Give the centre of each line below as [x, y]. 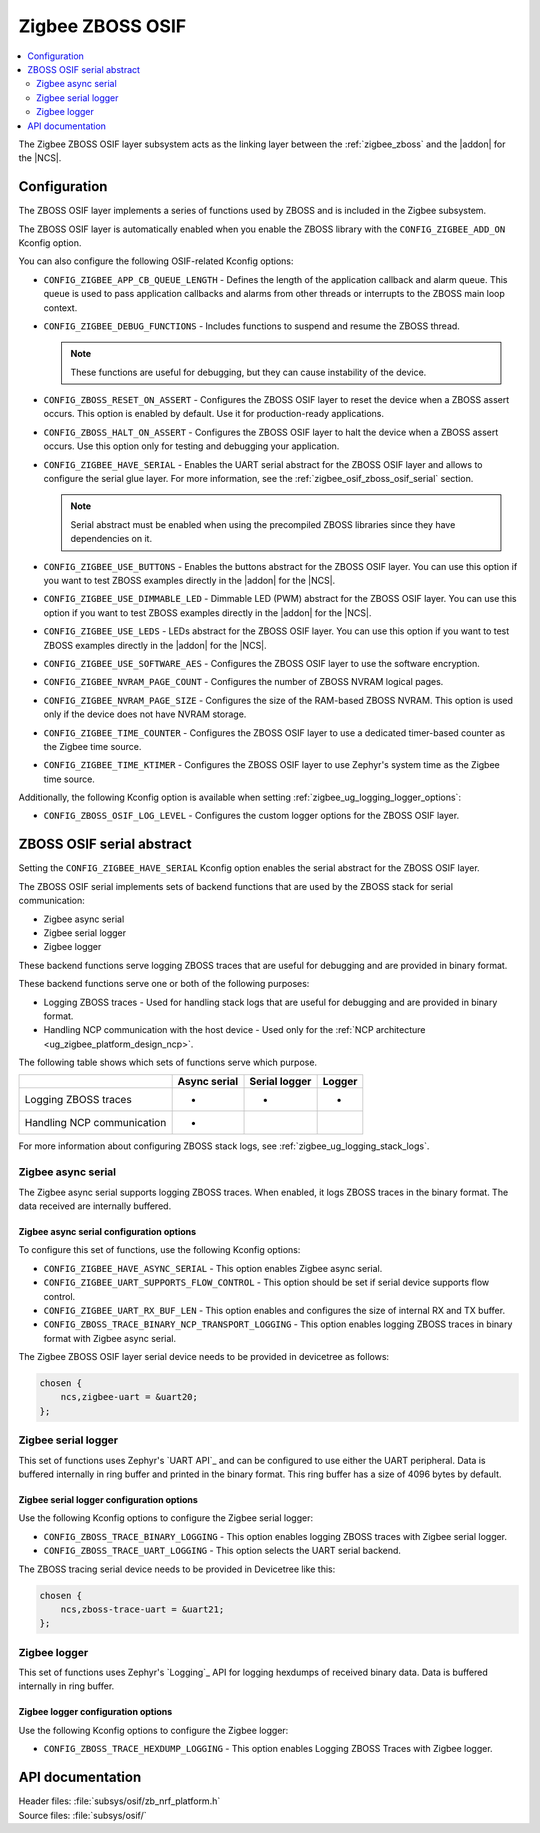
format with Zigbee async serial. [110, 1338]
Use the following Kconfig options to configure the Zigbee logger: [153, 1730]
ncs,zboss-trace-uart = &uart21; [142, 1609]
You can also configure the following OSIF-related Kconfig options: [156, 261]
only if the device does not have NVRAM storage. [145, 714]
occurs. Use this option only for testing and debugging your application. [191, 446]
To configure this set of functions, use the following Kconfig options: [159, 1250]
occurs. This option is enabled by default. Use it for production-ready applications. [214, 414]
